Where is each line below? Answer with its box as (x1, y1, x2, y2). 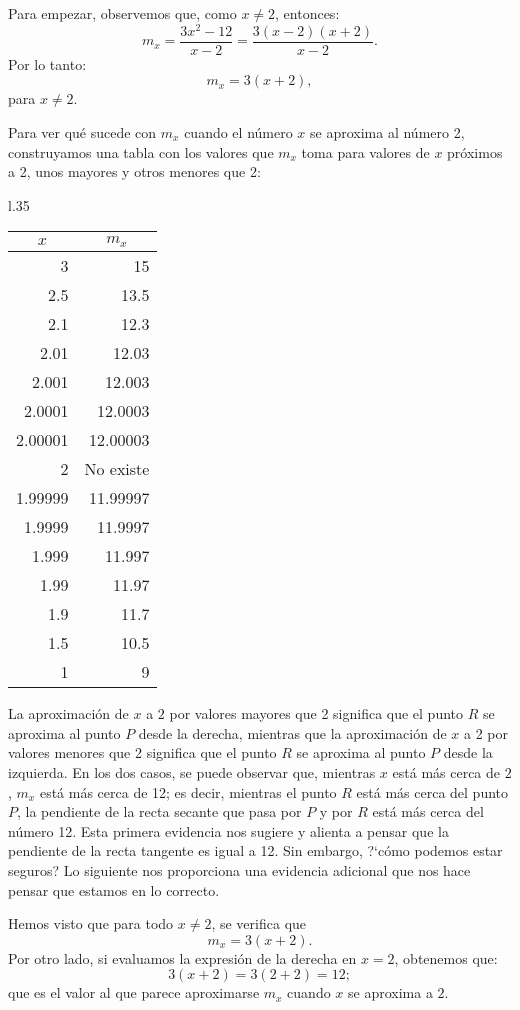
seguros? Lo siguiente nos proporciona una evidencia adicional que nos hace (8, 859, 471, 880)
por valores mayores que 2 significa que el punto (169, 703, 464, 724)
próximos (447, 141, 503, 162)
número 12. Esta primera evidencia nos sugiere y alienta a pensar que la (8, 820, 449, 841)
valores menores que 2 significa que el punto (8, 742, 277, 763)
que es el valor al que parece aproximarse (8, 982, 260, 1003)
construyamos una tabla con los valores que (8, 141, 274, 162)
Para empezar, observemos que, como (8, 3, 237, 23)
